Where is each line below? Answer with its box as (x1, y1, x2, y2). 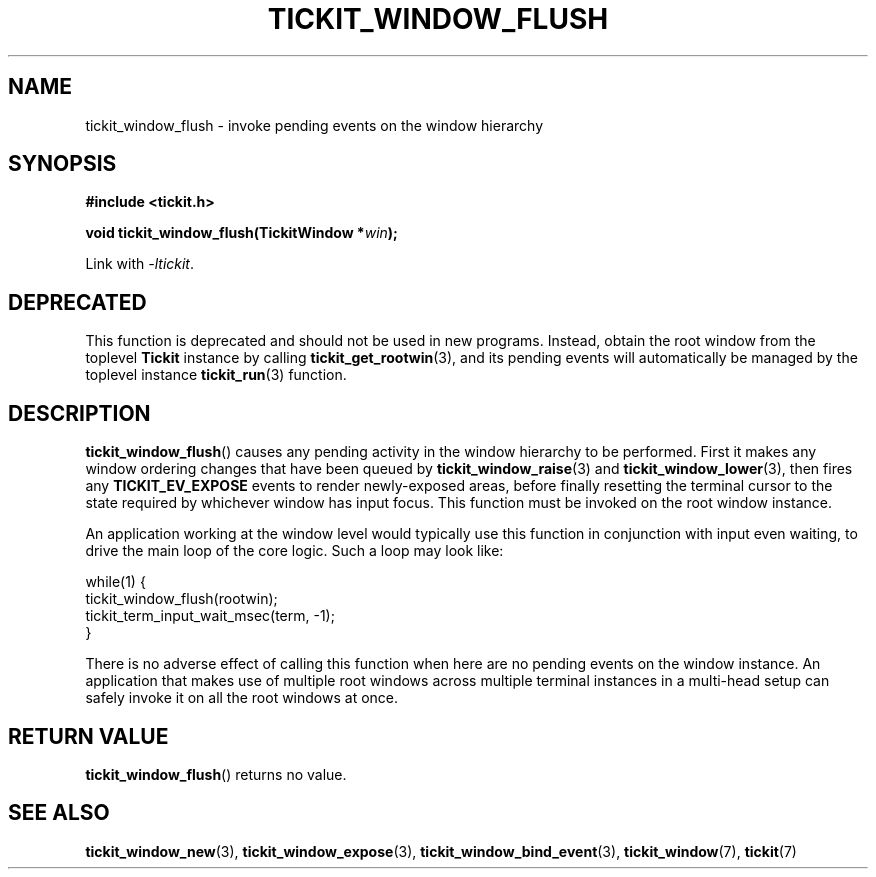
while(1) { (85, 573, 146, 591)
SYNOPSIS (8, 151, 117, 177)
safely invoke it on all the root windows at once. (85, 689, 399, 707)
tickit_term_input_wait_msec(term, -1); (85, 607, 335, 625)
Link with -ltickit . (85, 255, 195, 273)
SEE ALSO (8, 800, 110, 826)
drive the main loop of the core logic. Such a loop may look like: (85, 542, 504, 560)
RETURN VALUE (8, 723, 169, 749)
